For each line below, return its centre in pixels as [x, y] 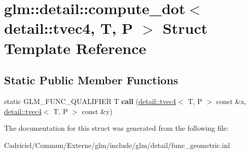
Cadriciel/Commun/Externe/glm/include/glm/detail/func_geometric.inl [117, 145]
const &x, [231, 101]
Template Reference [75, 48]
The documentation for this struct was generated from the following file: [116, 128]
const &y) [97, 111]
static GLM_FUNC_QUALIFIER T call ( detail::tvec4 [90, 101]
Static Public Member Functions [91, 80]
